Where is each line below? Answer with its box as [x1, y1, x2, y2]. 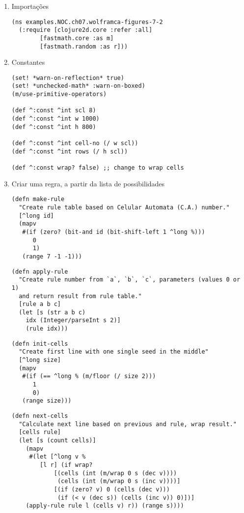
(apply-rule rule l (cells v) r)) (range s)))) [26, 502, 184, 510]
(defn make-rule [11, 196, 65, 203]
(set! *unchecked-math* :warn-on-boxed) [11, 82, 145, 90]
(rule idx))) [26, 325, 68, 333]
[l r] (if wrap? [40, 461, 93, 468]
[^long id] [19, 212, 54, 219]
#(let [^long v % [29, 453, 86, 461]
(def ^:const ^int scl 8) [11, 107, 96, 114]
